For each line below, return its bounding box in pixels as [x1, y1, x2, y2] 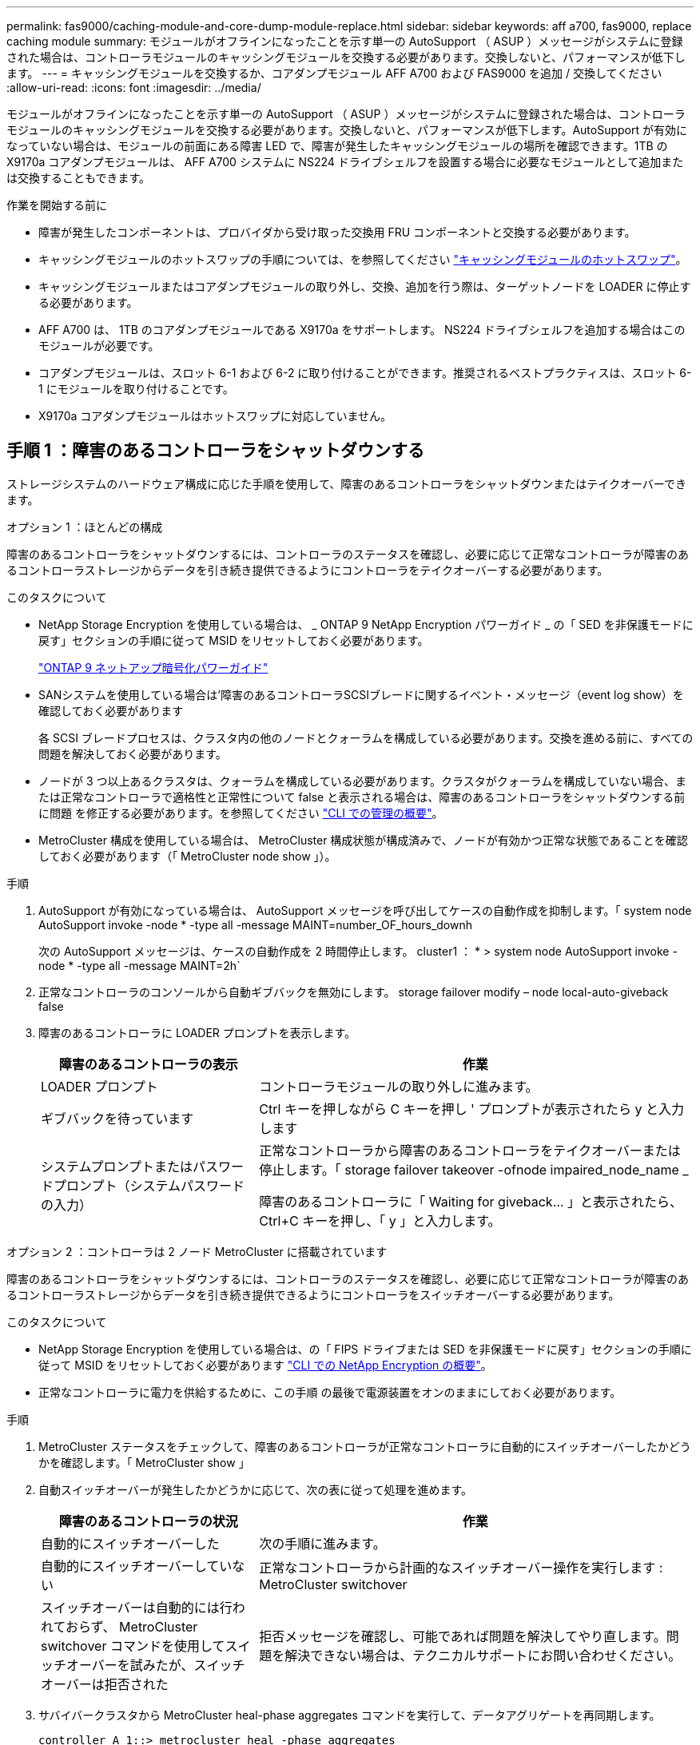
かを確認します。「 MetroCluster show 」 [38, 1455, 250, 1469]
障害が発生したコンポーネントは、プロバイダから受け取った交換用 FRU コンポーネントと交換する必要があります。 [38, 225, 636, 239]
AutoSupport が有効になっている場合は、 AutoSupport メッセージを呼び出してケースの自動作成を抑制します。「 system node [38, 903, 692, 917]
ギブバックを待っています [41, 1110, 194, 1127]
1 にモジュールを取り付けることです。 [38, 382, 234, 396]
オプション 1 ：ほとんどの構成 [6, 519, 163, 534]
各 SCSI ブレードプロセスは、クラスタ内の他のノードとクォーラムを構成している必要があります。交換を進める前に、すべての [38, 730, 694, 745]
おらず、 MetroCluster [66, 1618, 198, 1635]
